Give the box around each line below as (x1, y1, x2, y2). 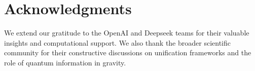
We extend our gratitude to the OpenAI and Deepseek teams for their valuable (4, 27, 249, 38)
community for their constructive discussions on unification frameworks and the (4, 47, 251, 58)
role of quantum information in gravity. (4, 57, 126, 67)
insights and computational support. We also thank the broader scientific (4, 37, 231, 48)
